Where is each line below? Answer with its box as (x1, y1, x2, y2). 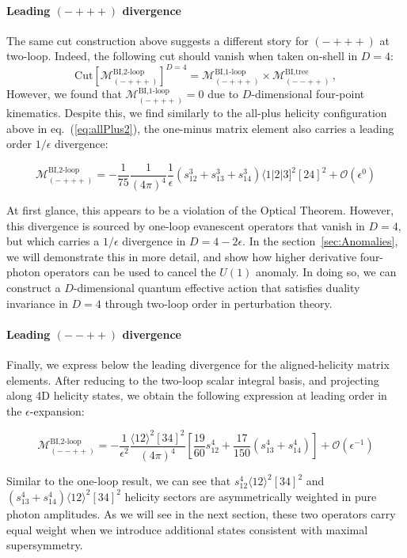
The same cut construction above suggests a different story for (6, 32, 309, 48)
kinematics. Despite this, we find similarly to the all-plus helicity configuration (6, 104, 387, 120)
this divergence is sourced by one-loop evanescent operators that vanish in (6, 217, 365, 233)
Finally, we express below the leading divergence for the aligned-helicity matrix (6, 356, 390, 373)
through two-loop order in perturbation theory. (105, 294, 333, 311)
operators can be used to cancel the (44, 264, 216, 280)
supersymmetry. (6, 537, 83, 553)
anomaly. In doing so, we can (256, 264, 397, 280)
